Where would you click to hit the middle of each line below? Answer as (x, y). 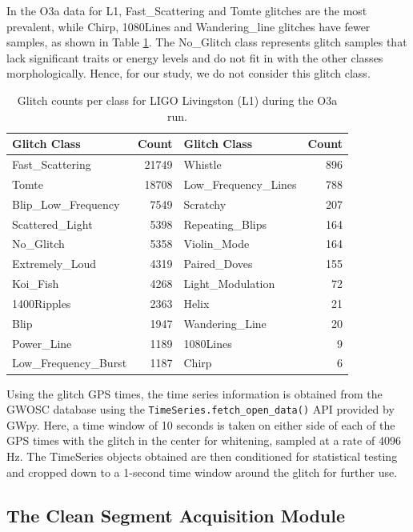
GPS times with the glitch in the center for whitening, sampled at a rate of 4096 (204, 440)
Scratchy (205, 204)
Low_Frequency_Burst (70, 363)
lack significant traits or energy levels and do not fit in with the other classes (195, 57)
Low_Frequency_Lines (240, 184)
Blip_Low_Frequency (66, 204)
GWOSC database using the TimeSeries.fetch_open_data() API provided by (200, 409)
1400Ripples (42, 303)
